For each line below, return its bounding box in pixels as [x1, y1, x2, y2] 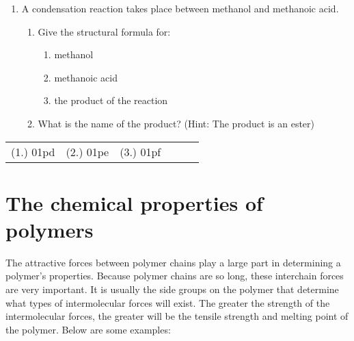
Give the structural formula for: [38, 24, 171, 38]
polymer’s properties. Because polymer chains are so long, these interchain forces [5, 268, 344, 283]
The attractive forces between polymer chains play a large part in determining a [5, 255, 341, 269]
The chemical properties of [5, 188, 263, 216]
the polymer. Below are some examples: [5, 322, 171, 336]
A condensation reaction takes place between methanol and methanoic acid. [21, 1, 339, 15]
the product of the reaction [54, 93, 168, 108]
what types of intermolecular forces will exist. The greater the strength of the [5, 295, 330, 310]
